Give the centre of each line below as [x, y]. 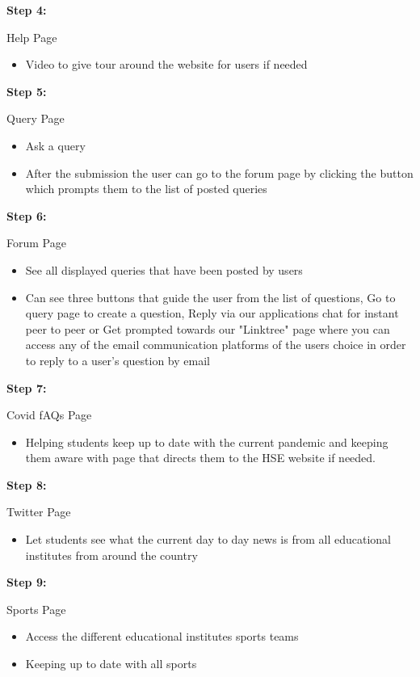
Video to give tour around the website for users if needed [166, 64]
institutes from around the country [111, 555]
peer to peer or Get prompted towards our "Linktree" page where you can [208, 328]
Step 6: [27, 215]
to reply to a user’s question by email [118, 360]
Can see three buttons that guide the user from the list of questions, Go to [210, 297]
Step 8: [27, 484]
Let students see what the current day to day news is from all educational [208, 539]
